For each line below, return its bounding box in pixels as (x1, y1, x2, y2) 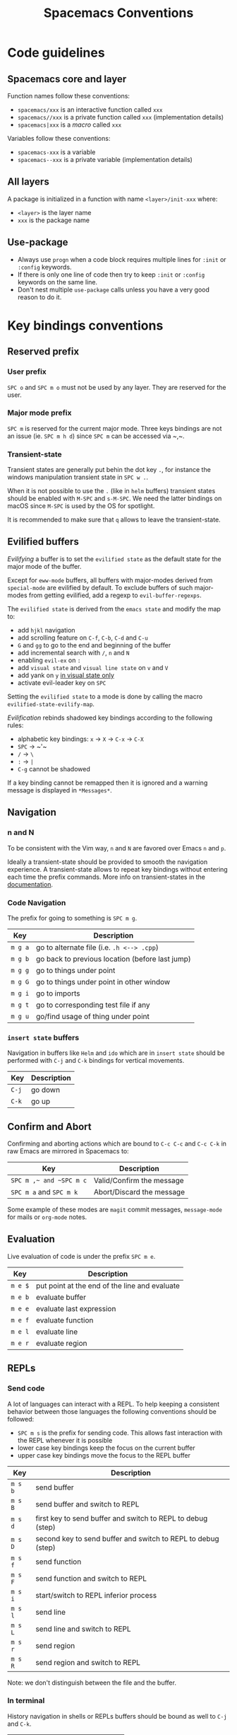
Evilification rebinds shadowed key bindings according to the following (7, 713, 213, 722)
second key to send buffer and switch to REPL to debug (35, 1533, 220, 1543)
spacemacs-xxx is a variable (17, 148, 96, 156)
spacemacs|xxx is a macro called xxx (17, 120, 122, 129)
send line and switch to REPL (35, 1624, 132, 1634)
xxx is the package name (17, 216, 90, 224)
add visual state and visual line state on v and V (17, 663, 169, 671)
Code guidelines (7, 45, 105, 61)
